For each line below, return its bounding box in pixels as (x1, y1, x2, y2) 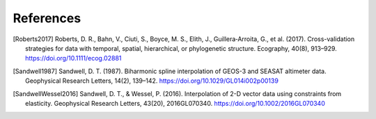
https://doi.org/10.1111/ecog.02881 (25, 54, 122, 63)
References (13, 10, 81, 26)
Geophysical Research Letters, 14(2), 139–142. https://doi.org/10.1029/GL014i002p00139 (25, 77, 279, 85)
